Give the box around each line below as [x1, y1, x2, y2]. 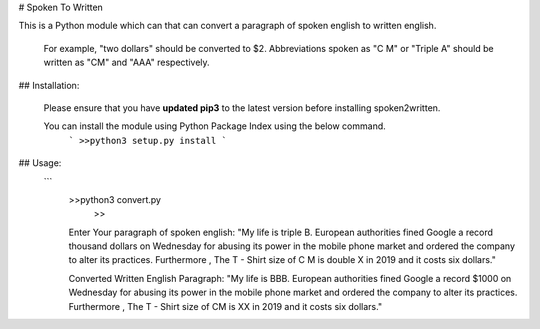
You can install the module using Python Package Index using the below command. [43, 120, 387, 132]
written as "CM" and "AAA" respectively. [43, 56, 210, 69]
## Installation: [18, 79, 80, 91]
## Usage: [18, 157, 62, 169]
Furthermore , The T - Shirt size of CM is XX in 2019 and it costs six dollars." [68, 300, 383, 312]
